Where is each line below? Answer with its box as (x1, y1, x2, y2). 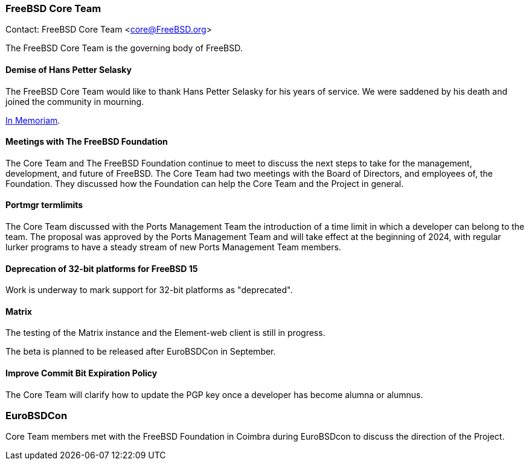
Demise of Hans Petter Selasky (5, 64, 132, 75)
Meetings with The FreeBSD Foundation (5, 136, 168, 147)
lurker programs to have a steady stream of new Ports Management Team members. (5, 242, 341, 253)
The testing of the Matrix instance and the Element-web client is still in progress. (5, 327, 325, 338)
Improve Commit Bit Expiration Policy (5, 368, 158, 379)
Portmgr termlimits (5, 200, 83, 210)
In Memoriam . (5, 115, 60, 125)
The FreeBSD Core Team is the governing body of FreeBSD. (5, 43, 243, 54)
